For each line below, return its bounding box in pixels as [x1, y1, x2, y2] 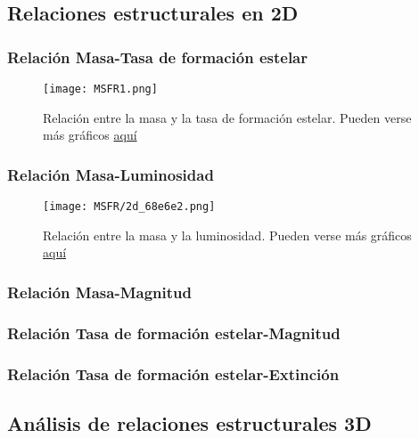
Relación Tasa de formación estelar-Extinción [7, 362, 340, 385]
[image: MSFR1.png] [43, 83, 158, 95]
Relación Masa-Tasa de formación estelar [7, 45, 308, 68]
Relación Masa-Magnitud [7, 280, 192, 303]
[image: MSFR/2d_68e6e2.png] [43, 200, 216, 214]
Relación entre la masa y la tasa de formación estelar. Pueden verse [43, 108, 412, 126]
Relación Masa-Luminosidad [7, 163, 214, 185]
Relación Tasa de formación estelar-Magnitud [7, 321, 341, 344]
